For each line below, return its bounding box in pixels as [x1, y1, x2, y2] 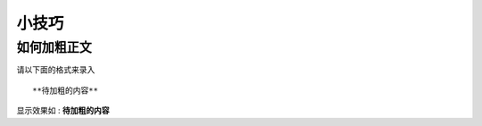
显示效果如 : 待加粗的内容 [16, 105, 110, 116]
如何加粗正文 [16, 39, 93, 55]
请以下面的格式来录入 [16, 64, 96, 75]
